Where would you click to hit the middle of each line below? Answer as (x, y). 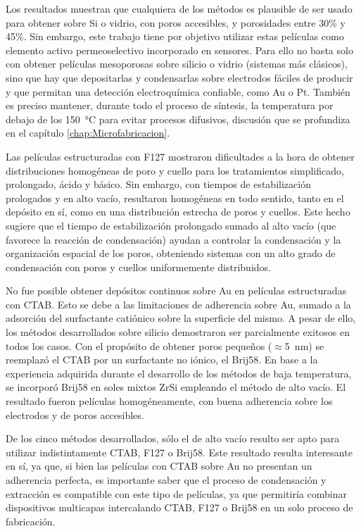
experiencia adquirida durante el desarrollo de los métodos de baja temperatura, (179, 373)
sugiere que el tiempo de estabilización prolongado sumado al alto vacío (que (171, 225)
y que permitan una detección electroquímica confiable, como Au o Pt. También (178, 91)
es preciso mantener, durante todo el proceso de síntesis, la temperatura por (170, 105)
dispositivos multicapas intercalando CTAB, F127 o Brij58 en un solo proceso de (179, 507)
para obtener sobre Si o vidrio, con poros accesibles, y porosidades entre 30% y (176, 22)
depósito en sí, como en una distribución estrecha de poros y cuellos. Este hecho (178, 212)
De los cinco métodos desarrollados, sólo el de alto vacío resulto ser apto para (173, 438)
